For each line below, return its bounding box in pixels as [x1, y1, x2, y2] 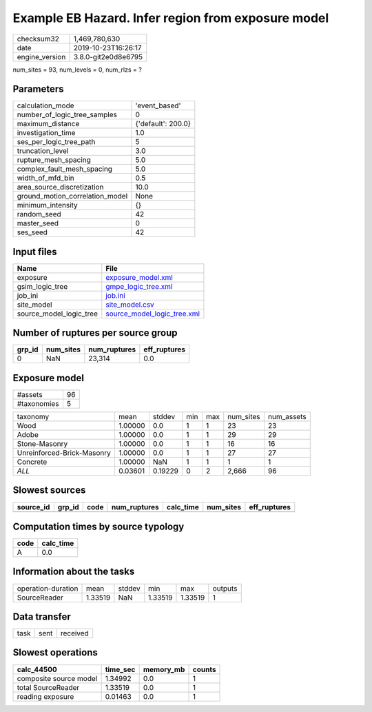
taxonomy [17, 412, 50, 421]
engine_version [17, 52, 66, 61]
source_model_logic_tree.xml [105, 309, 200, 318]
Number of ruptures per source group [12, 327, 178, 339]
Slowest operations [12, 647, 98, 658]
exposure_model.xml [105, 272, 174, 282]
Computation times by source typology [12, 520, 185, 532]
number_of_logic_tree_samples [17, 110, 117, 120]
